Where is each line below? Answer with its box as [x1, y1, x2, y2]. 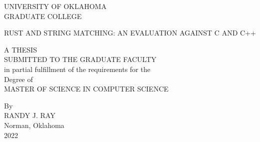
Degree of [4, 73, 33, 84]
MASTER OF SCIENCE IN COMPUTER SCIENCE [4, 83, 169, 94]
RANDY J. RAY [4, 110, 55, 120]
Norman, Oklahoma [4, 119, 64, 130]
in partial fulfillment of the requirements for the [4, 63, 150, 74]
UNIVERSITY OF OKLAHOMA [4, 1, 106, 11]
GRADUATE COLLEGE [4, 10, 82, 21]
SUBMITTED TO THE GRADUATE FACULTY [4, 54, 156, 64]
